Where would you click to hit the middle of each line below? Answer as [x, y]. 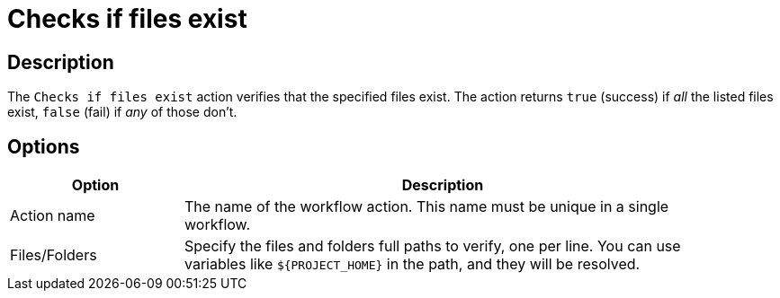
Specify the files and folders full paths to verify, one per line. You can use [433, 246]
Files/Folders [54, 255]
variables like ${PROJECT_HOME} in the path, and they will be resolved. [412, 264]
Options [44, 146]
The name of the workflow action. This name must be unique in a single [427, 207]
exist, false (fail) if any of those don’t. [122, 112]
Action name [53, 216]
